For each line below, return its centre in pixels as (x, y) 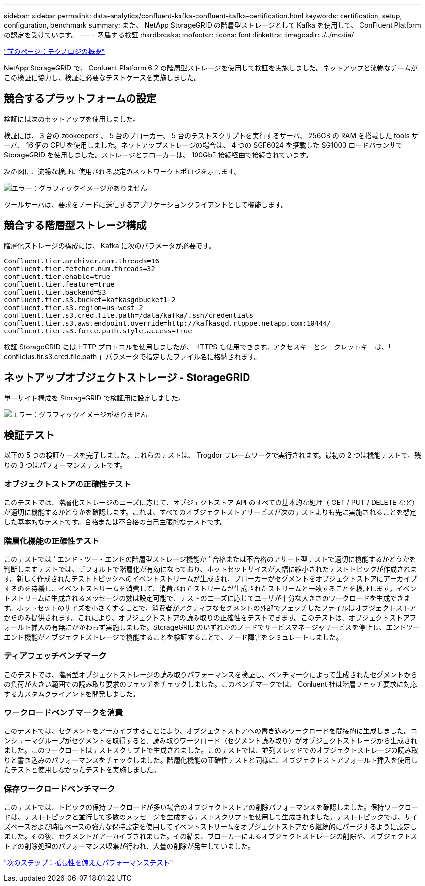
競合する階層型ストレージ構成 (75, 226)
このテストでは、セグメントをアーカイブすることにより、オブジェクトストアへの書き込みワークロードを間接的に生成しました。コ (211, 731)
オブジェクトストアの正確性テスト (67, 484)
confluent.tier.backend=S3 (55, 292)
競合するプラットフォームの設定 (80, 99)
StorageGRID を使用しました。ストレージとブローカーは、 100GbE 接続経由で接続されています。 (158, 155)
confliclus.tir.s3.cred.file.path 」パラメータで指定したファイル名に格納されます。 (132, 356)
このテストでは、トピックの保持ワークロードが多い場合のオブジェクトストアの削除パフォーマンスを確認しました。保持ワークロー (211, 807)
